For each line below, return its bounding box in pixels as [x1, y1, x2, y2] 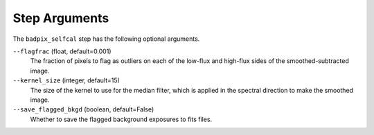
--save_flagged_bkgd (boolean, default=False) [12, 105, 154, 114]
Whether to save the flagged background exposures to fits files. [30, 115, 213, 123]
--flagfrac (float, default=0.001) [12, 47, 112, 55]
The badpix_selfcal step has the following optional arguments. [12, 35, 200, 43]
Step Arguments [12, 10, 109, 26]
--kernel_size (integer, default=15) [12, 76, 121, 84]
